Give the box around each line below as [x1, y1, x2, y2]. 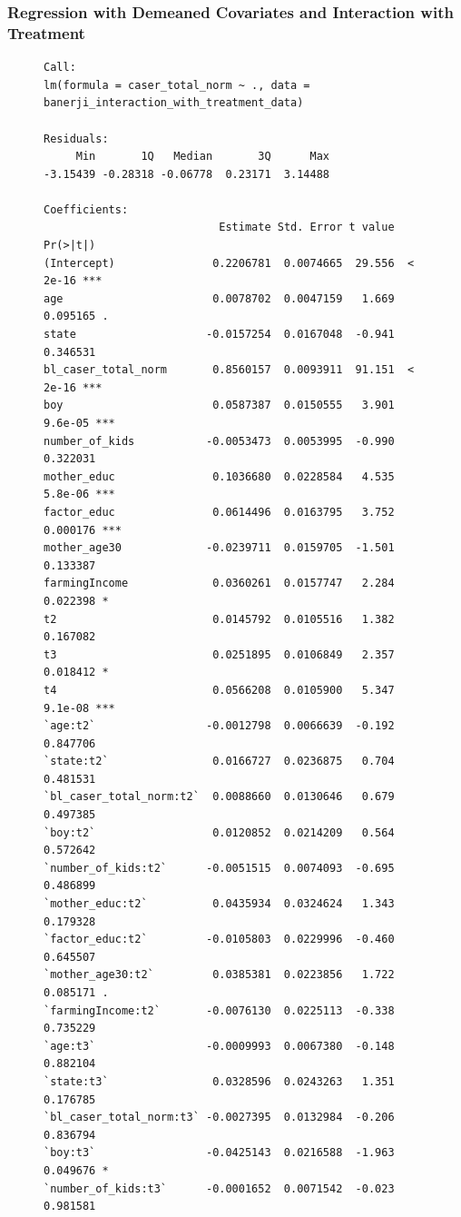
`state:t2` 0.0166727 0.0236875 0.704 [44, 755, 395, 768]
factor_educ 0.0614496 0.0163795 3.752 [44, 505, 395, 519]
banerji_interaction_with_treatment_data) [44, 96, 304, 110]
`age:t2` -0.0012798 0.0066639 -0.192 [44, 719, 395, 733]
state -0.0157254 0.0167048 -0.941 [44, 328, 395, 341]
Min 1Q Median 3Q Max [75, 150, 329, 163]
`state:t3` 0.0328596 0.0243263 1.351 [44, 1074, 395, 1088]
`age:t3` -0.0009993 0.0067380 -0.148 [44, 1039, 395, 1053]
